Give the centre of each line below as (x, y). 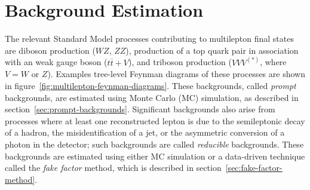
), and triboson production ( (180, 62)
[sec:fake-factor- (254, 168)
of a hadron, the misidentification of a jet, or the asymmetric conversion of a (145, 132)
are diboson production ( (50, 50)
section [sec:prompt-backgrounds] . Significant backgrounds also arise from (140, 109)
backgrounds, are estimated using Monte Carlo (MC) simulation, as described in (152, 97)
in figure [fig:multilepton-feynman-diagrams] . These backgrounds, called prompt (151, 85)
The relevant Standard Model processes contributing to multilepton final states (149, 39)
